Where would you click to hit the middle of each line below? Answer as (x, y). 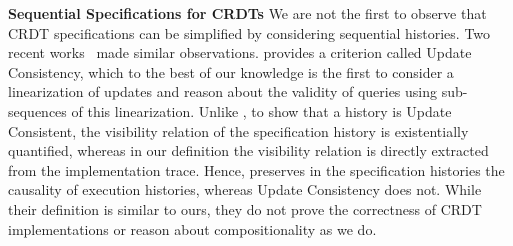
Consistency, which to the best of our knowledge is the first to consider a (231, 71)
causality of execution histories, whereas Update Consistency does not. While (245, 189)
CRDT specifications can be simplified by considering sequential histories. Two (249, 32)
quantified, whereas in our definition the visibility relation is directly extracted (248, 150)
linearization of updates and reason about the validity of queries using (223, 91)
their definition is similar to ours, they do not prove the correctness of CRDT (245, 208)
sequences (37, 110)
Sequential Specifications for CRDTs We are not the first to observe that (247, 13)
